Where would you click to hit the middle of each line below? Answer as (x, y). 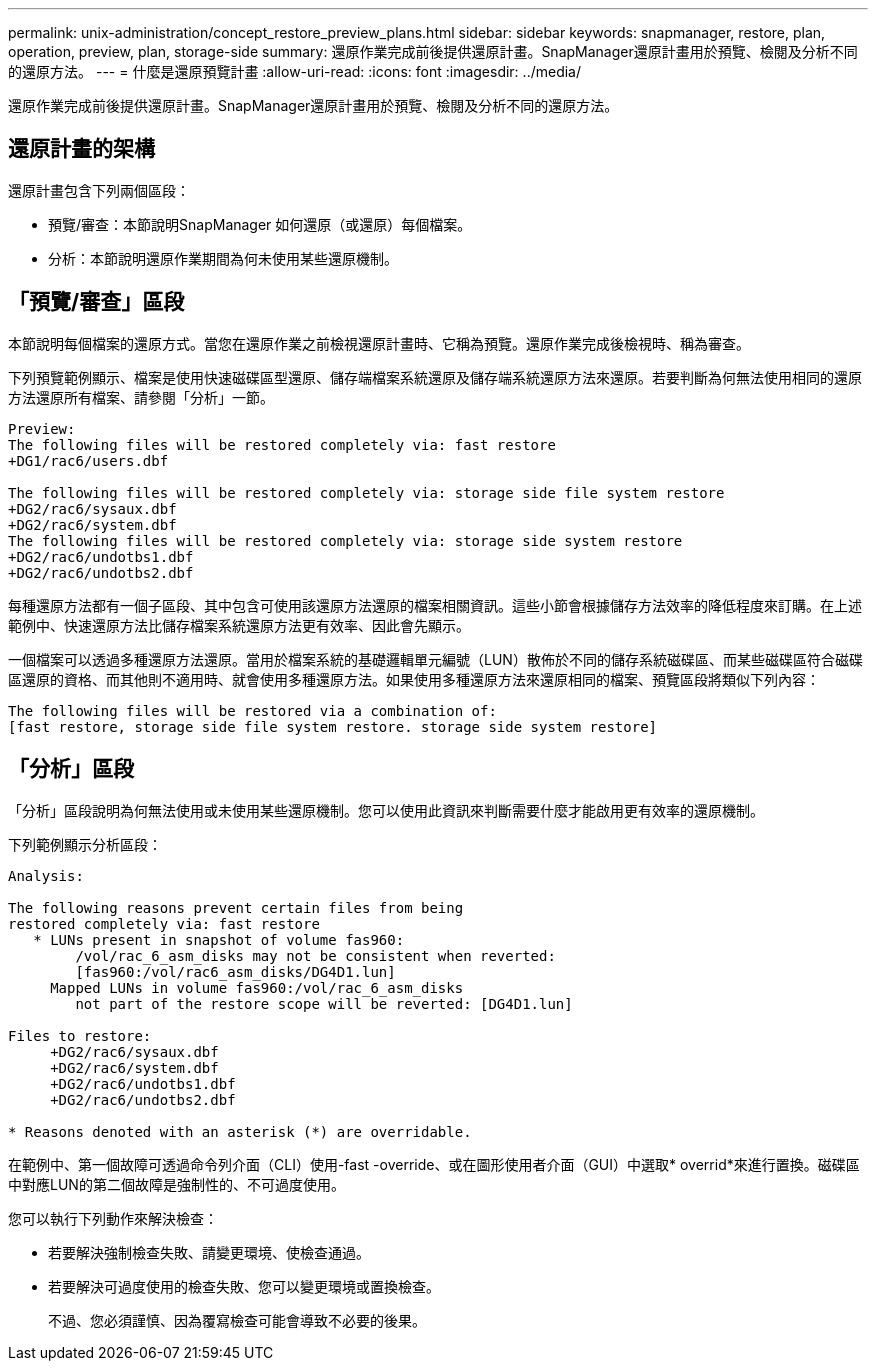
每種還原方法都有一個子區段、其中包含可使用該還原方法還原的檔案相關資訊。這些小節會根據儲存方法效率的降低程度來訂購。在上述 (435, 605)
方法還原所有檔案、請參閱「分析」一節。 (141, 397)
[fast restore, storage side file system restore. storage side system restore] (333, 726)
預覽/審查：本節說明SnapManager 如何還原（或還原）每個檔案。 (260, 224)
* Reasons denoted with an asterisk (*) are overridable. (240, 1131)
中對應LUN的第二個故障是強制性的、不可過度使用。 (176, 1184)
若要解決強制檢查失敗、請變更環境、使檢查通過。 (209, 1252)
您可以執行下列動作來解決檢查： (113, 1218)
